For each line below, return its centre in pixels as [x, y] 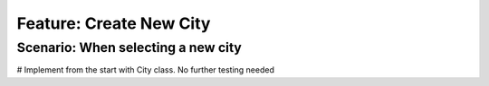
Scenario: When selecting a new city [129, 47]
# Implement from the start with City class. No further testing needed [146, 70]
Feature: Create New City [114, 23]
